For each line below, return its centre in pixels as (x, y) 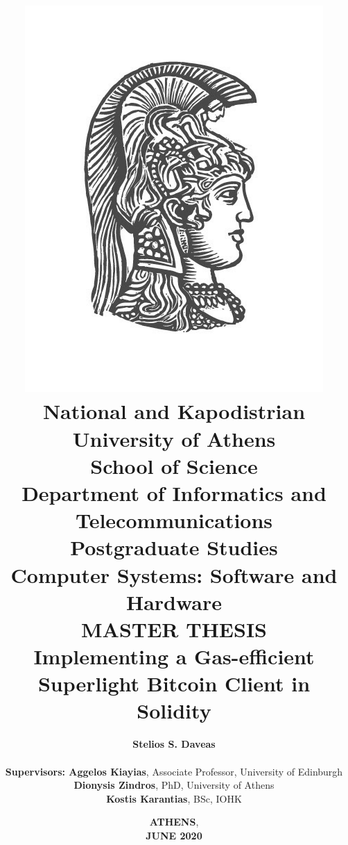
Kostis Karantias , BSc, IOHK (174, 798)
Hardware (174, 601)
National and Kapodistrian (174, 411)
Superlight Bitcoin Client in (174, 683)
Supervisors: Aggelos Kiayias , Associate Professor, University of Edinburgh (174, 771)
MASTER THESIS (174, 629)
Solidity (174, 711)
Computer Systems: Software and (174, 574)
